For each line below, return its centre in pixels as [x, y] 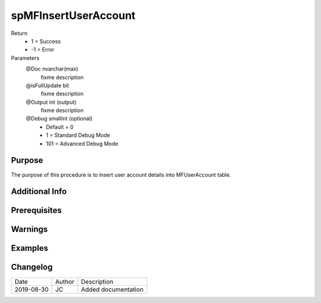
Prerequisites [36, 210]
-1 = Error [43, 50]
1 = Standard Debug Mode [78, 135]
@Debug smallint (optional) [59, 119]
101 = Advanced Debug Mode [82, 143]
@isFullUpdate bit [48, 85]
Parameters [25, 58]
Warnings [29, 229]
